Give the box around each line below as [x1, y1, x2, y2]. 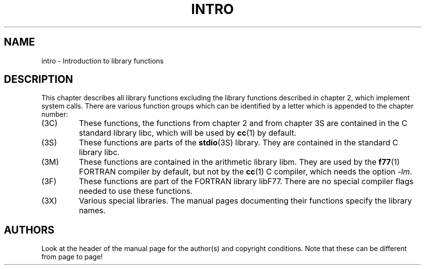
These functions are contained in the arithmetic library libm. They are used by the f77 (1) [79, 157, 400, 167]
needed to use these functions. [79, 186, 193, 196]
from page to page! [41, 253, 103, 261]
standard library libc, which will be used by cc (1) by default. [79, 128, 296, 138]
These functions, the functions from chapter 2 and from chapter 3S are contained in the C [79, 118, 408, 128]
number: [41, 110, 68, 119]
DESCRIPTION [4, 73, 73, 86]
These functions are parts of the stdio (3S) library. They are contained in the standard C [79, 138, 398, 148]
